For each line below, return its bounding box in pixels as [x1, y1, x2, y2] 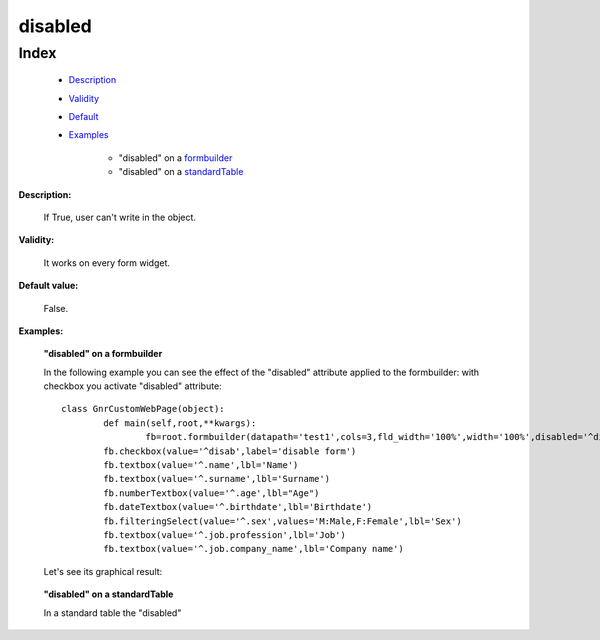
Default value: [18, 280, 79, 292]
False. [43, 302, 69, 314]
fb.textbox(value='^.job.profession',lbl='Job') [103, 529, 347, 540]
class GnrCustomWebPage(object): [61, 403, 225, 415]
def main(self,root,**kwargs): [103, 417, 257, 429]
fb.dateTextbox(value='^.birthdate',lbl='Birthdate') [103, 501, 373, 513]
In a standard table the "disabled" [43, 606, 182, 619]
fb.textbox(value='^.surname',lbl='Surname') [103, 473, 330, 485]
